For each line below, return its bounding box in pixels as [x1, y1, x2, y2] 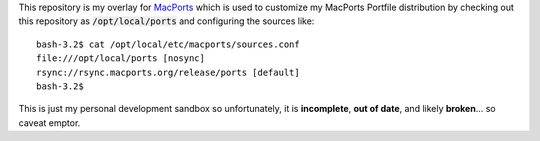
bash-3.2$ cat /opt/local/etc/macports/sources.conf [36, 38, 300, 50]
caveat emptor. [18, 116, 81, 129]
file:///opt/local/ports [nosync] [36, 53, 205, 64]
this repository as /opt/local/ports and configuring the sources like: [18, 15, 315, 27]
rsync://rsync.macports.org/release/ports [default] [36, 66, 300, 78]
